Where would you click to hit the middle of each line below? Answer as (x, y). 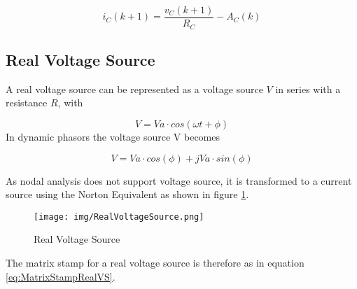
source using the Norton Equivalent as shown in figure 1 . (127, 194)
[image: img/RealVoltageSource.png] (119, 217)
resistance (27, 103)
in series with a (308, 89)
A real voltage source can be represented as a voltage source (134, 89)
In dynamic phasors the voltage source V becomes (113, 136)
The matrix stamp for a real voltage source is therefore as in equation (155, 262)
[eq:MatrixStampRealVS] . (61, 276)
